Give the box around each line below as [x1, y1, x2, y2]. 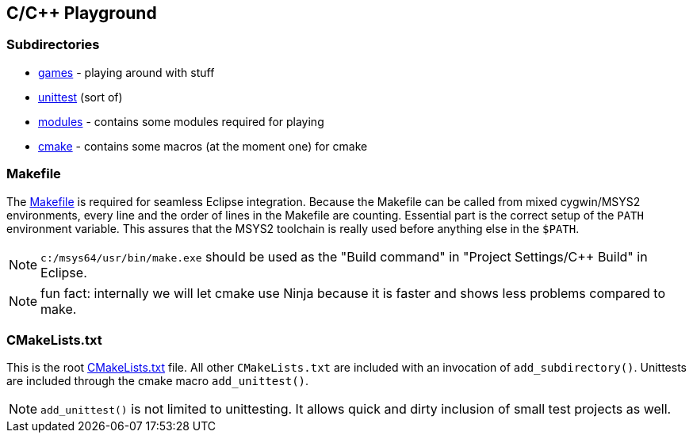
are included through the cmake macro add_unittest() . [6, 374, 309, 388]
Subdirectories [6, 36, 100, 53]
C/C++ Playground [6, 3, 157, 23]
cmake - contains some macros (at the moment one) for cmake [38, 139, 368, 153]
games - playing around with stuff [38, 65, 215, 79]
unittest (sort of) [38, 90, 123, 104]
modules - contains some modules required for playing [38, 114, 324, 128]
